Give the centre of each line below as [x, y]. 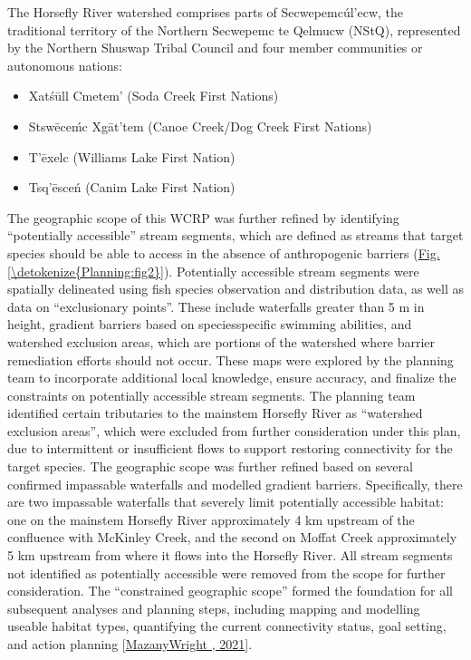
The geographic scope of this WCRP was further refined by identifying [203, 217]
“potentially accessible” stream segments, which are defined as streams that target [235, 235]
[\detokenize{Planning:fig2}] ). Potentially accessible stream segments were [213, 271]
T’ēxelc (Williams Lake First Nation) [132, 156]
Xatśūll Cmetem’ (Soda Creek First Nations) [154, 96]
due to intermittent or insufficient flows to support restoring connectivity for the [230, 448]
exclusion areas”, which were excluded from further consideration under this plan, [234, 430]
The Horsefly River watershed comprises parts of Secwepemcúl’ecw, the [206, 12]
